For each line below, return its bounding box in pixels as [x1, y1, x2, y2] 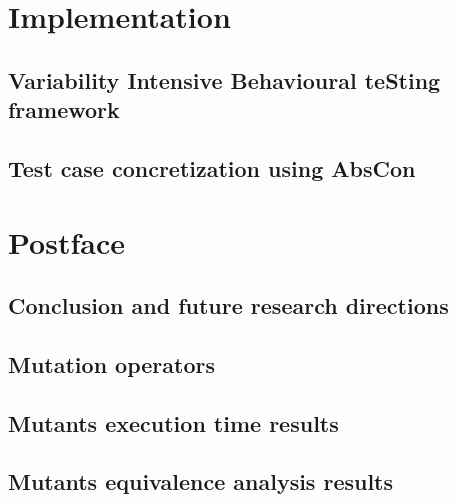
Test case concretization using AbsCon [8, 152, 416, 183]
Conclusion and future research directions [8, 290, 449, 321]
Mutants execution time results [8, 407, 339, 438]
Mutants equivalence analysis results [8, 466, 394, 497]
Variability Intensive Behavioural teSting [8, 64, 441, 95]
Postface [8, 221, 125, 262]
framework [8, 94, 120, 125]
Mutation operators [8, 348, 215, 379]
